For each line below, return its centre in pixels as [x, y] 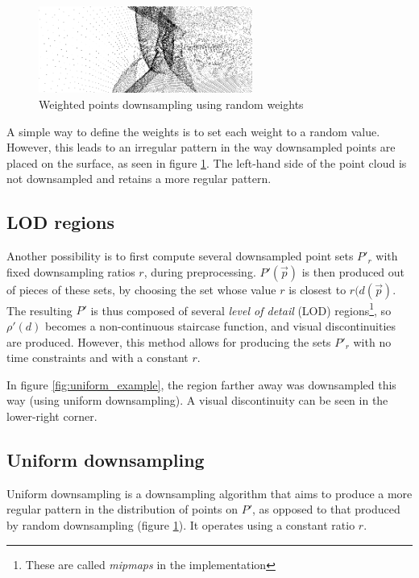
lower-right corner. [52, 416]
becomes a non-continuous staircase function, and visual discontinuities [220, 326]
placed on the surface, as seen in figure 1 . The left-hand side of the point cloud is [207, 162]
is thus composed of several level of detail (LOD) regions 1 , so [241, 309]
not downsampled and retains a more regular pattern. [139, 179]
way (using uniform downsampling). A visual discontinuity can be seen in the [197, 400]
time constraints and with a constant [97, 358]
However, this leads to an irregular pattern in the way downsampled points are [201, 147]
